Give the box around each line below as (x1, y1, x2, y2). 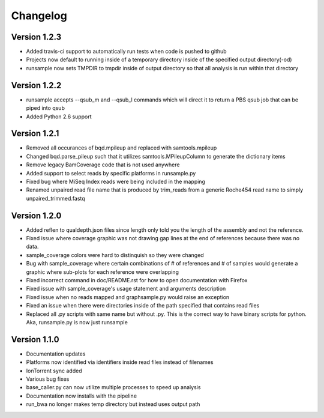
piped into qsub (26, 104, 65, 112)
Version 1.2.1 (11, 129, 59, 139)
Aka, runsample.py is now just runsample (26, 318, 128, 326)
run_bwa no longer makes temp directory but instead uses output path (26, 401, 200, 408)
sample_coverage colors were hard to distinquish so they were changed (26, 251, 204, 258)
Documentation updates (26, 350, 86, 357)
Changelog (11, 9, 67, 22)
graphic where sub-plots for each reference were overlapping (26, 268, 179, 276)
